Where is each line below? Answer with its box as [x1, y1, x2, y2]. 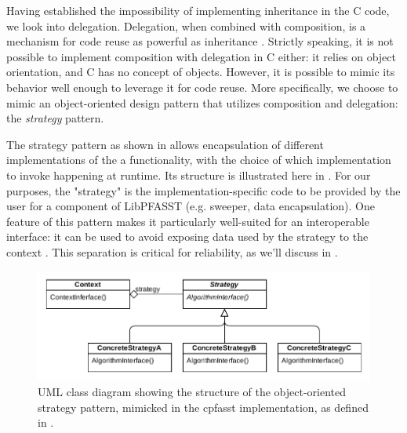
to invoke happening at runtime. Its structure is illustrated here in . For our [6, 166, 371, 183]
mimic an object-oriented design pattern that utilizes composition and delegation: [6, 94, 398, 111]
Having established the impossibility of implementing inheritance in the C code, [6, 2, 390, 18]
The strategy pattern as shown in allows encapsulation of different [6, 136, 324, 152]
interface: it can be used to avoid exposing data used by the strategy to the [6, 228, 369, 245]
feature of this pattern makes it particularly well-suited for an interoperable [6, 213, 369, 229]
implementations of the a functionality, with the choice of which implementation [6, 151, 391, 168]
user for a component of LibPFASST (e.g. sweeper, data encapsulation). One [6, 198, 375, 214]
